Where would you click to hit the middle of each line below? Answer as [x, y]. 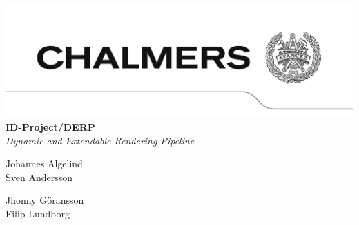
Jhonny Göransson [45, 200]
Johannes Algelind [44, 163]
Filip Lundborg [38, 213]
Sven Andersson [39, 176]
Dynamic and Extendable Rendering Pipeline [100, 140]
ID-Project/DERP [50, 127]
